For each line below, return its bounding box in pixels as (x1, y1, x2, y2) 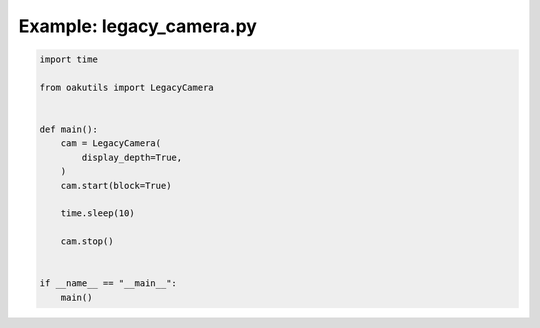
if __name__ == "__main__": (39, 278, 177, 289)
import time (39, 54, 99, 65)
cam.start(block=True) (60, 180, 172, 191)
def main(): (39, 124, 99, 135)
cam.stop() (60, 236, 114, 247)
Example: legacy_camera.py (18, 15, 257, 37)
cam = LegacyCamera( (60, 138, 162, 149)
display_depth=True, (81, 151, 183, 163)
